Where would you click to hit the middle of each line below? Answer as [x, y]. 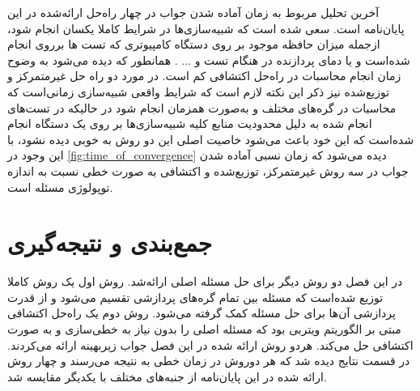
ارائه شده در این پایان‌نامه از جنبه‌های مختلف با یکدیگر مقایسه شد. [167, 376]
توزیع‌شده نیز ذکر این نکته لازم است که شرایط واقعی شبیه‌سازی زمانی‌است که [199, 91]
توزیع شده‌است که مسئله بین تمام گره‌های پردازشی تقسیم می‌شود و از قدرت [195, 297]
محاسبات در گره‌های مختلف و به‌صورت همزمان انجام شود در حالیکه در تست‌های [202, 107]
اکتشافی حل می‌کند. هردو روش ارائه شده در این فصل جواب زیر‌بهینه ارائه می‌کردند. [210, 344]
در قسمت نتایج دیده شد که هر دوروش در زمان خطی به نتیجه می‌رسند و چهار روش [209, 361]
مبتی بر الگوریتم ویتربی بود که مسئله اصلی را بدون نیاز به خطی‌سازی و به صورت [204, 329]
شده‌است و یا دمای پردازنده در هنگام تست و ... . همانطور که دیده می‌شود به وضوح [209, 59]
